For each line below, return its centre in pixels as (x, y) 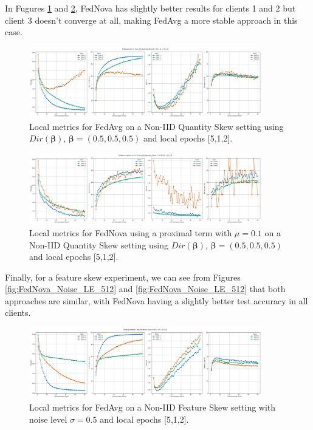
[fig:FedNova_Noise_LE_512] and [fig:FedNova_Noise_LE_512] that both (145, 289)
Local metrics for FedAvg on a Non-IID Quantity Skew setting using (156, 126)
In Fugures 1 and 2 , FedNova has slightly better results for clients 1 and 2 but (150, 8)
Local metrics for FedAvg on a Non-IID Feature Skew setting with (153, 407)
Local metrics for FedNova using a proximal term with (131, 232)
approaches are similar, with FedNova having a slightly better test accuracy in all (156, 300)
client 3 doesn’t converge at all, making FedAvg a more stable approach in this (151, 20)
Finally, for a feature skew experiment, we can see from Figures (123, 277)
